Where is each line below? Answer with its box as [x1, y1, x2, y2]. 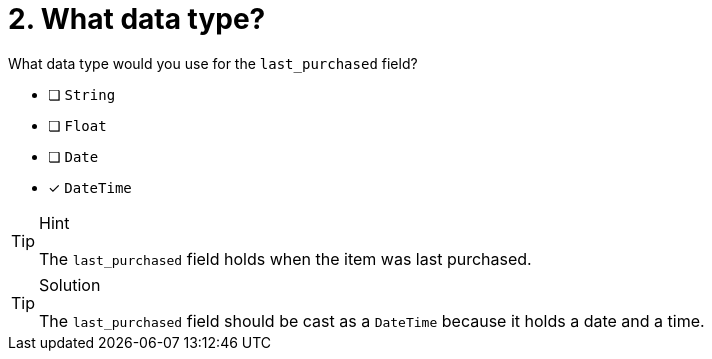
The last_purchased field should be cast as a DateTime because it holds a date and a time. [39, 310, 705, 331]
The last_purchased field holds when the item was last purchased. [39, 248, 532, 269]
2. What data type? [8, 2, 266, 36]
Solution [39, 274, 101, 295]
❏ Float [48, 116, 107, 134]
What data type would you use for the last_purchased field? [8, 54, 418, 72]
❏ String [48, 85, 116, 103]
